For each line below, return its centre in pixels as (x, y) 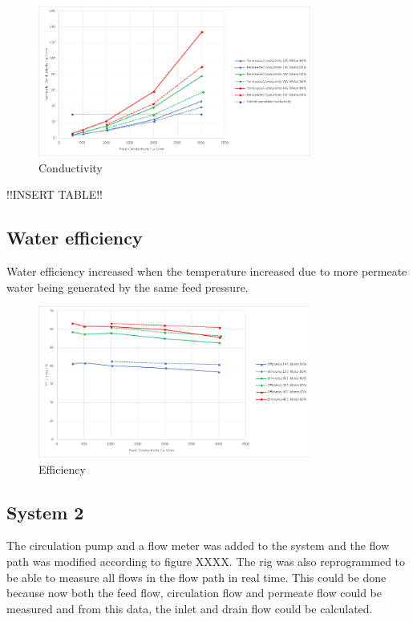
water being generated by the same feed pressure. (128, 287)
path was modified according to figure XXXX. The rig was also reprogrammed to (206, 561)
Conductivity (71, 167)
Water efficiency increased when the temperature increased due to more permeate (207, 271)
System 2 (45, 512)
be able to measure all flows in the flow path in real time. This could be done (196, 577)
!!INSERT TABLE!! (55, 194)
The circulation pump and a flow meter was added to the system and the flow (198, 545)
